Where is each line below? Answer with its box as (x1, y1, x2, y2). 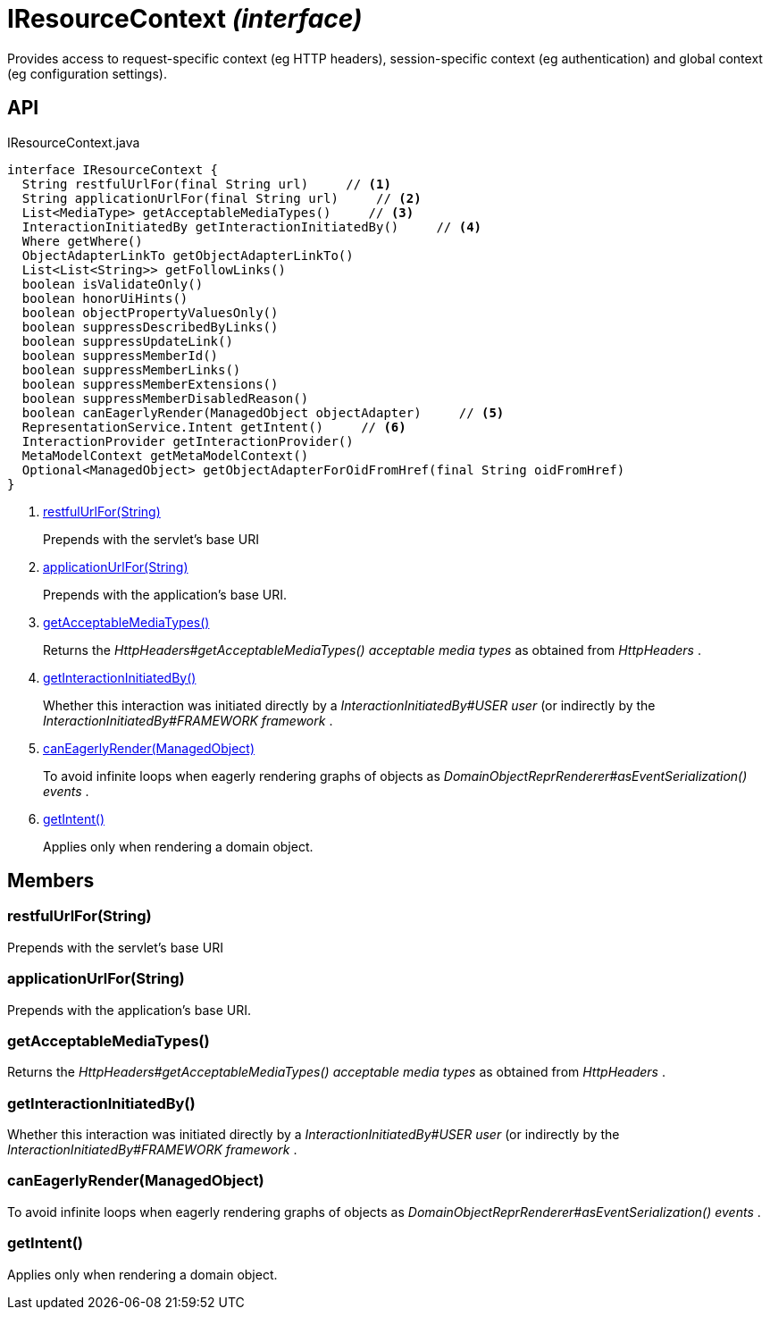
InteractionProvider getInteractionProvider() (21, 433, 354, 449)
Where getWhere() (21, 233, 143, 248)
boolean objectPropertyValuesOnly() (21, 305, 279, 320)
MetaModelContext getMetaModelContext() (21, 448, 309, 463)
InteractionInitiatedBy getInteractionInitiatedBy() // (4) (21, 219, 482, 234)
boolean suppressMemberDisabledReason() (21, 390, 309, 406)
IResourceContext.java (7, 134, 140, 150)
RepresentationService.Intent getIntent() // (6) (21, 419, 406, 434)
